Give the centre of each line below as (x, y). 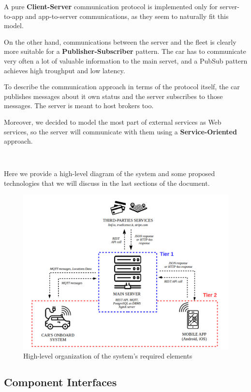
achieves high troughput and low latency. (65, 70)
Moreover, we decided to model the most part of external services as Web (113, 122)
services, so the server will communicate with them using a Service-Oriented (120, 131)
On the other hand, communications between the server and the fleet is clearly (120, 41)
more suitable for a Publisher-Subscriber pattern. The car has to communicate (125, 51)
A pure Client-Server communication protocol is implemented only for (111, 6)
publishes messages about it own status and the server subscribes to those (113, 96)
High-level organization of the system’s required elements (108, 356)
